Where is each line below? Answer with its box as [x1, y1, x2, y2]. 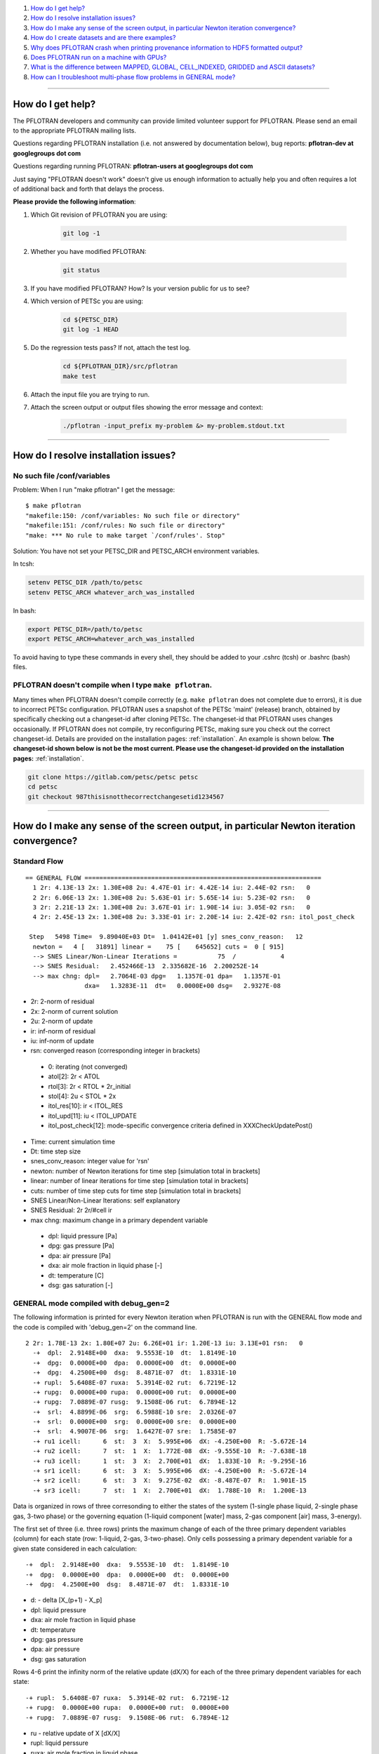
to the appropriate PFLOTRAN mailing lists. [13, 126, 137, 135]
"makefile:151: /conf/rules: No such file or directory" [25, 521, 226, 530]
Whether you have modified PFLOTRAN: [30, 247, 147, 255]
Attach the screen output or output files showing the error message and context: [30, 403, 263, 412]
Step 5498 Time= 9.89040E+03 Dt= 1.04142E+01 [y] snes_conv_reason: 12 [29, 933, 303, 941]
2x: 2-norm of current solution [30, 1007, 119, 1015]
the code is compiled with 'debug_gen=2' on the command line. [13, 1323, 197, 1331]
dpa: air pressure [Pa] [48, 1251, 112, 1259]
